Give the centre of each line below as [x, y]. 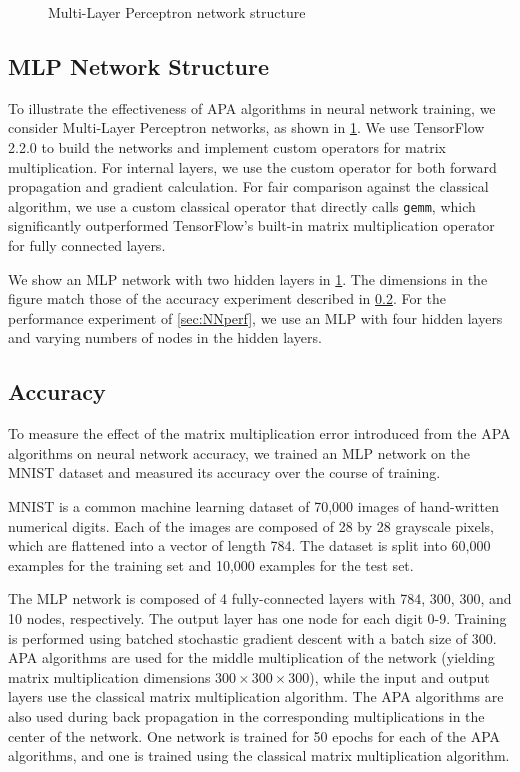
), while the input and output [399, 676]
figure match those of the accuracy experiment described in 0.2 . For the [227, 298]
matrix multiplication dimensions [109, 676]
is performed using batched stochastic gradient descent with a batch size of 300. [252, 637]
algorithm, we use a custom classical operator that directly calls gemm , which [242, 205]
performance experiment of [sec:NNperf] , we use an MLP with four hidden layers [255, 317]
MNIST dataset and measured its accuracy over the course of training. [224, 472]
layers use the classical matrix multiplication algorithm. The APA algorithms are [256, 696]
